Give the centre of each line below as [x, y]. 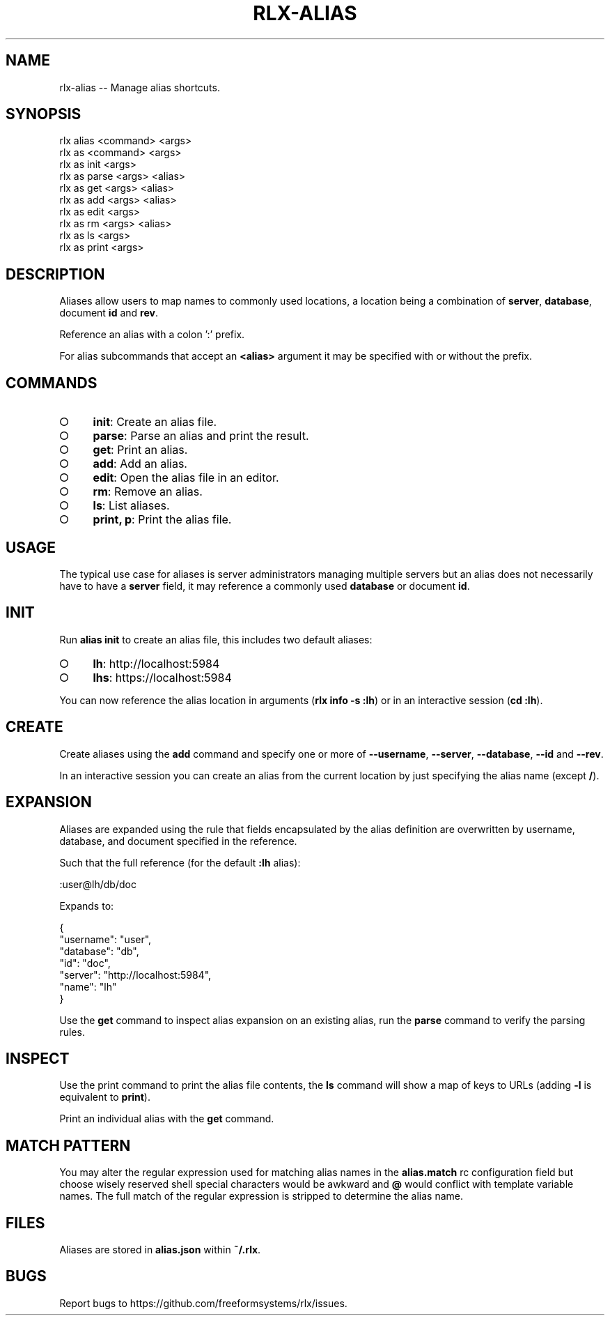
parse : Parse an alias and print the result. [201, 436]
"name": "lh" [88, 986]
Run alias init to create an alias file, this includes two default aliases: [216, 639]
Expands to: [87, 906]
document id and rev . [109, 313]
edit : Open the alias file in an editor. [186, 478]
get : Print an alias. [140, 450]
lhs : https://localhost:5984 [162, 677]
